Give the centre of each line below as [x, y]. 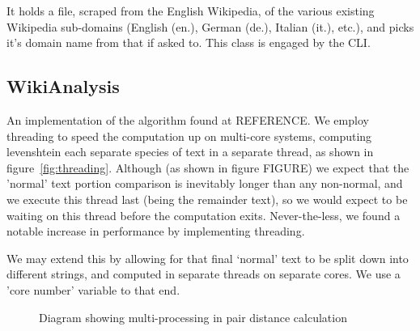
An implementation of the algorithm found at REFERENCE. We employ [188, 119]
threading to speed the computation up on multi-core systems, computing [189, 136]
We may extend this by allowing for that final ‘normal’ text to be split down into [208, 258]
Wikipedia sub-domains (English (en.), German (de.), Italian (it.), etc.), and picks [210, 26]
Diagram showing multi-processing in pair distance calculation [193, 317]
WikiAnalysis [63, 86]
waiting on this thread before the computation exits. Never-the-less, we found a [204, 215]
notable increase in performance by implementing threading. [156, 231]
